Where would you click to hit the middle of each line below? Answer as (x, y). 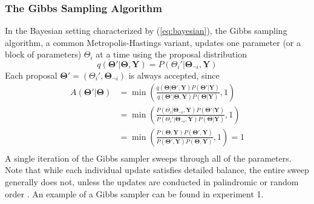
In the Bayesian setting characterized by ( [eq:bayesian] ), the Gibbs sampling (146, 31)
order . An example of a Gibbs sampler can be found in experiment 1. (134, 193)
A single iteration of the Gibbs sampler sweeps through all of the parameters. (148, 158)
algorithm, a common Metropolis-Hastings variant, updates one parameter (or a (153, 42)
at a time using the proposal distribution (171, 54)
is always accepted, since (174, 75)
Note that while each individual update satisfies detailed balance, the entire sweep (157, 170)
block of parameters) (43, 54)
